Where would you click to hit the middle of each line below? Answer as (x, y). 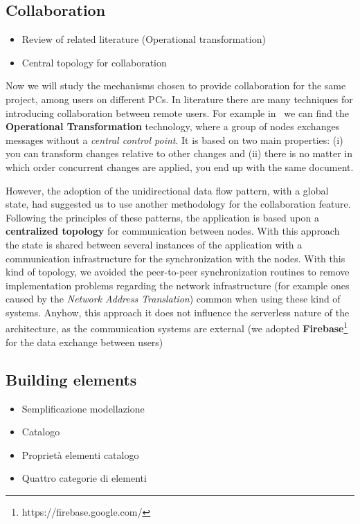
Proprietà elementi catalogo (80, 454)
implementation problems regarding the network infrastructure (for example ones (178, 285)
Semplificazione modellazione (83, 408)
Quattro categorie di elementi (84, 478)
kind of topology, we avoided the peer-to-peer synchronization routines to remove (178, 272)
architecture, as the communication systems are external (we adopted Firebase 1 (177, 327)
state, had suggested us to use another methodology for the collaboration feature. (178, 204)
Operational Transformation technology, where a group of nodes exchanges (173, 126)
